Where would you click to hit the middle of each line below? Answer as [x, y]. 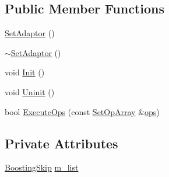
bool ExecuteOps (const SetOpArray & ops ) [82, 111]
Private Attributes [61, 143]
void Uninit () [30, 91]
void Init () [25, 72]
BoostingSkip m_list [42, 167]
